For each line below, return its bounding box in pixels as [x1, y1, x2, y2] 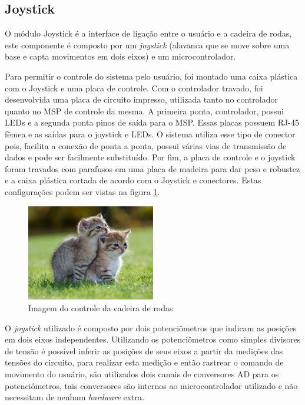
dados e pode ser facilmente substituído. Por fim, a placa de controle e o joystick [5, 151, 296, 163]
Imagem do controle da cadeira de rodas [28, 302, 173, 314]
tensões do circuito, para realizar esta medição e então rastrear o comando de [5, 356, 284, 368]
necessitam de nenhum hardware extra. [5, 391, 144, 403]
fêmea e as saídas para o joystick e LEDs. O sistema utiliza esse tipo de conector [5, 127, 296, 140]
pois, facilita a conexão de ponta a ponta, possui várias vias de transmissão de [5, 139, 287, 152]
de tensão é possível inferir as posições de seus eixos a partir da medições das [5, 344, 283, 357]
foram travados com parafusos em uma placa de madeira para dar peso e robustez [5, 162, 300, 174]
